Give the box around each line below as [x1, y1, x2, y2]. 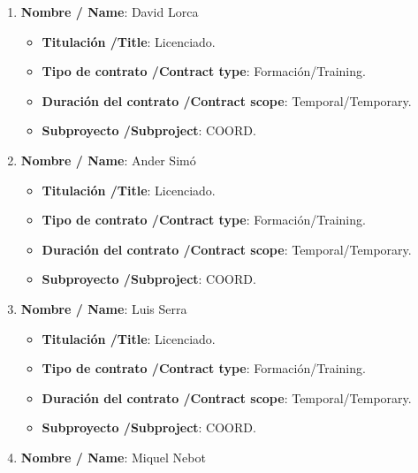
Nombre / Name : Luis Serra [20, 299, 187, 317]
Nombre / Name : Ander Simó [20, 150, 196, 169]
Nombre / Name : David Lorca [20, 3, 199, 20]
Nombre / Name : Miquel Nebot [20, 447, 206, 466]
